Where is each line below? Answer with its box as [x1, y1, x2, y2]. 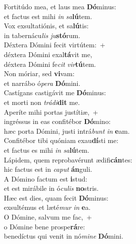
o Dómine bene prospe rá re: [4, 221, 85, 231]
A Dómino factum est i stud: [4, 173, 87, 183]
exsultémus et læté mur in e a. [4, 202, 91, 212]
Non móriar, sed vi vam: [4, 68, 75, 79]
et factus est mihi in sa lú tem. [4, 11, 92, 21]
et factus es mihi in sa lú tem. [4, 144, 89, 155]
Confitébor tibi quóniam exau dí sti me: [4, 135, 119, 145]
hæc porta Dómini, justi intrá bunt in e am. [4, 125, 130, 136]
